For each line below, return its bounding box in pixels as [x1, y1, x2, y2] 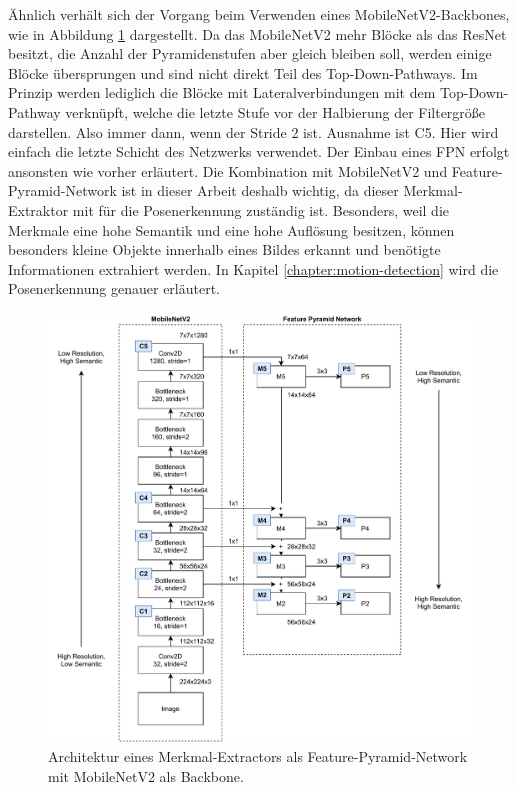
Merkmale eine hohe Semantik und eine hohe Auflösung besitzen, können [8, 219, 455, 240]
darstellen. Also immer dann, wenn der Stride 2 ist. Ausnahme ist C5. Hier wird [8, 121, 499, 142]
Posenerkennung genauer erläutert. [8, 278, 221, 299]
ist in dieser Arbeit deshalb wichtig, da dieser [121, 180, 399, 201]
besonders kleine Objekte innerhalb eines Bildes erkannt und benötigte [8, 239, 441, 260]
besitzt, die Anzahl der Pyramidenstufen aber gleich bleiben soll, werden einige [8, 43, 492, 64]
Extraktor [8, 199, 69, 220]
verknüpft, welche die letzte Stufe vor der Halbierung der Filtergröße [65, 101, 486, 122]
